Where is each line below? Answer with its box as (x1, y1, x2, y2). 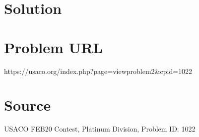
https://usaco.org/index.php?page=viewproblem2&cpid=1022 (4, 66, 193, 76)
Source (4, 95, 51, 115)
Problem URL (4, 37, 103, 57)
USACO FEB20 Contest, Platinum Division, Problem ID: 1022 (4, 124, 196, 134)
